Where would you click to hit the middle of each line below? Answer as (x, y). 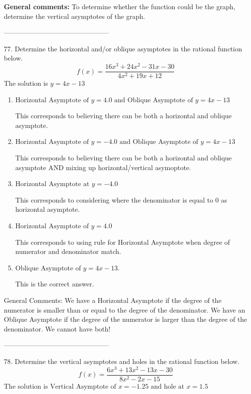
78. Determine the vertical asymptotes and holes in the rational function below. (122, 361)
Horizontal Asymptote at (52, 184)
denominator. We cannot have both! (57, 328)
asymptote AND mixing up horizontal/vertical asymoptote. (103, 167)
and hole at (168, 386)
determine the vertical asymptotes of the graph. (74, 16)
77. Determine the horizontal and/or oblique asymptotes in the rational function (123, 48)
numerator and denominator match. (68, 251)
